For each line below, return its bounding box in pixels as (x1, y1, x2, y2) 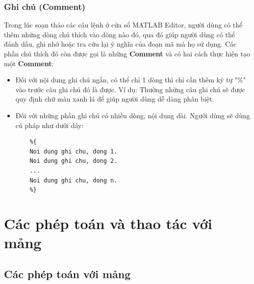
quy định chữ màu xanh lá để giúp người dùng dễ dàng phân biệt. (15, 94, 214, 104)
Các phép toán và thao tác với (4, 213, 212, 233)
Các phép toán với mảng (4, 266, 131, 281)
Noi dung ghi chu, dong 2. (29, 157, 118, 165)
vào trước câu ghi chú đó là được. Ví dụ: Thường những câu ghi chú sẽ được (15, 84, 245, 94)
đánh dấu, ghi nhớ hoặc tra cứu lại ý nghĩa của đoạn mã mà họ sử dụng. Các (4, 39, 237, 49)
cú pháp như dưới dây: (15, 120, 84, 130)
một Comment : (4, 58, 54, 68)
